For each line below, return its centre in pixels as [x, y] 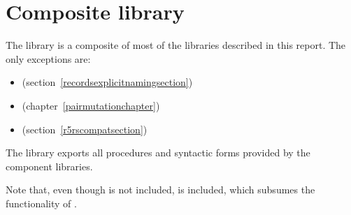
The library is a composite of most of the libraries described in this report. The [176, 45]
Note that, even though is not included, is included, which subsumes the [160, 190]
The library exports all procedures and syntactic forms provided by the [158, 153]
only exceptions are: [48, 58]
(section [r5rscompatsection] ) [85, 129]
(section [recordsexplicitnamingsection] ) [107, 82]
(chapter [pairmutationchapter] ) [91, 105]
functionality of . [41, 203]
